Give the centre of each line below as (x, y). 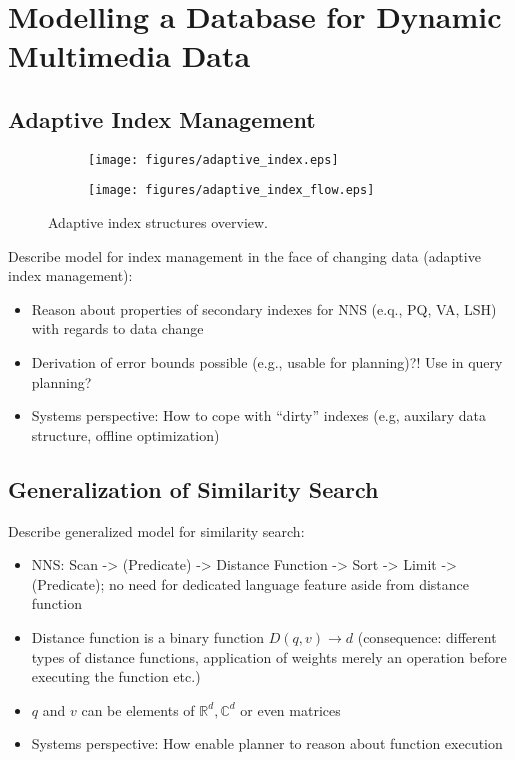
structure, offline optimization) (125, 434)
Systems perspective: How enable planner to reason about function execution (267, 743)
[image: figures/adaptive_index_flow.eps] (231, 190)
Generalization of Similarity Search (193, 488)
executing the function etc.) (116, 676)
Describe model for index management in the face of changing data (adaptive (244, 255)
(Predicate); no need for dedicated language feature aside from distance (250, 583)
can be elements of (138, 709)
